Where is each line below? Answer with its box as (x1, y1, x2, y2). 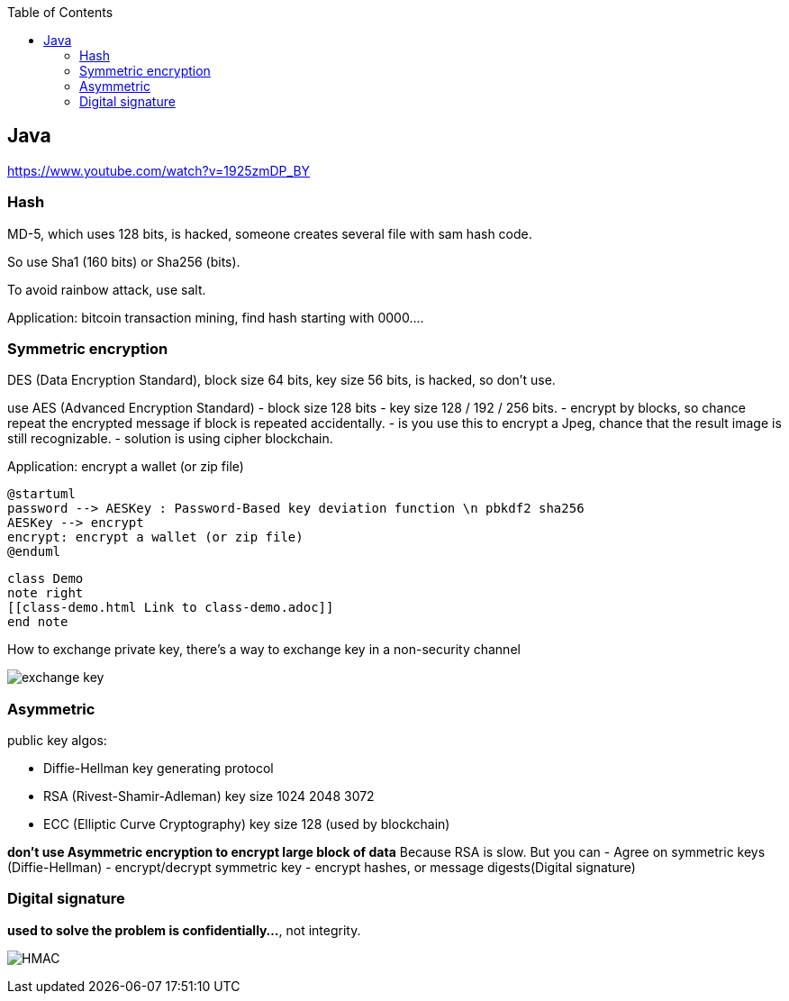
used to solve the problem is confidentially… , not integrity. (7, 922, 361, 938)
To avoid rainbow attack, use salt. (7, 281, 206, 297)
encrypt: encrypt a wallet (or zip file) (7, 530, 304, 545)
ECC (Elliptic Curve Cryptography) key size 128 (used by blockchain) (43, 816, 450, 833)
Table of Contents (7, 5, 113, 20)
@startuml (7, 487, 76, 502)
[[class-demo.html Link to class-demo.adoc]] (7, 600, 334, 615)
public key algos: (7, 733, 107, 749)
